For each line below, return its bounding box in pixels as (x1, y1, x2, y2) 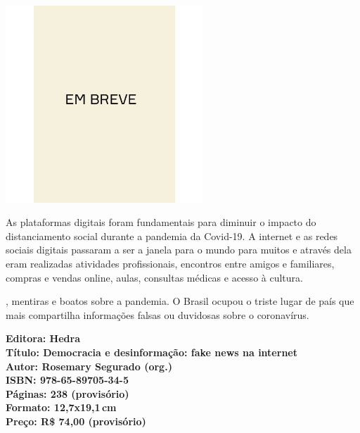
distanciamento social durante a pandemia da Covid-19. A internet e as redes (6, 228, 338, 243)
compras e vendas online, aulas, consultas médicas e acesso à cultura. (6, 270, 303, 284)
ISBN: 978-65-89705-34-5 (6, 372, 129, 387)
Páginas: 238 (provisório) (6, 386, 129, 401)
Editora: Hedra (6, 331, 80, 346)
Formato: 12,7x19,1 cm (6, 400, 117, 415)
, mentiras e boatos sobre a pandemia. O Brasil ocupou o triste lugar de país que (6, 294, 354, 308)
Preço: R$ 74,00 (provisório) (6, 413, 146, 428)
